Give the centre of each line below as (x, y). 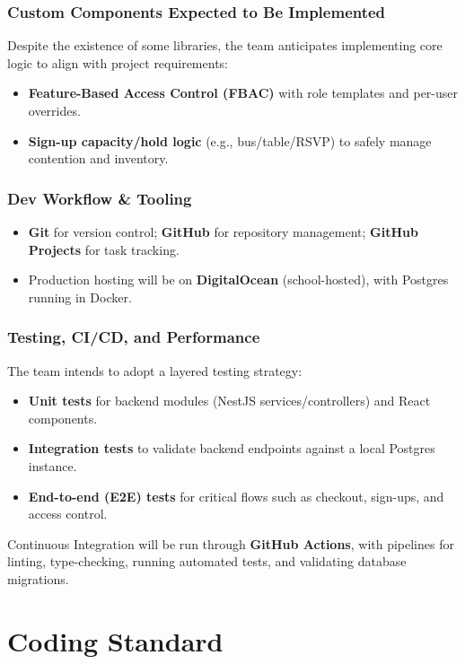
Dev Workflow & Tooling (100, 198)
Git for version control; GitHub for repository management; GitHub (223, 232)
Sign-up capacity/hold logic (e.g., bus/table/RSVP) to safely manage (230, 140)
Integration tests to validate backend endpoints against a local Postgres (232, 448)
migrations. (38, 578)
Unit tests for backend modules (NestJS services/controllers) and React (229, 401)
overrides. (54, 110)
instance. (53, 465)
